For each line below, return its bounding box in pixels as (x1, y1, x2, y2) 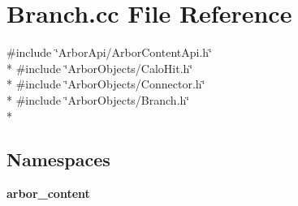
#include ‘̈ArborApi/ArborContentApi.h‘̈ (6, 44, 213, 61)
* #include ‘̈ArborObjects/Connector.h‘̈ (6, 75, 205, 92)
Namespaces (6, 147, 110, 172)
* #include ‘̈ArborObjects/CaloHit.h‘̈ (6, 59, 193, 76)
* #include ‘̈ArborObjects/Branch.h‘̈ (6, 91, 190, 108)
